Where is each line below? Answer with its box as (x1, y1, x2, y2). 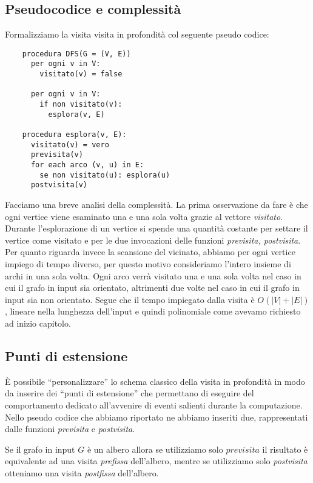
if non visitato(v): (39, 100, 123, 109)
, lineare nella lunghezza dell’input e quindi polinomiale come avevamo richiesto (5, 305, 301, 318)
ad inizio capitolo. (5, 316, 71, 329)
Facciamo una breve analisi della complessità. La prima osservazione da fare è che (5, 198, 308, 210)
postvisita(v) (30, 181, 88, 190)
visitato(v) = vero (30, 140, 109, 149)
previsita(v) (30, 150, 83, 159)
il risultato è (262, 442, 308, 455)
